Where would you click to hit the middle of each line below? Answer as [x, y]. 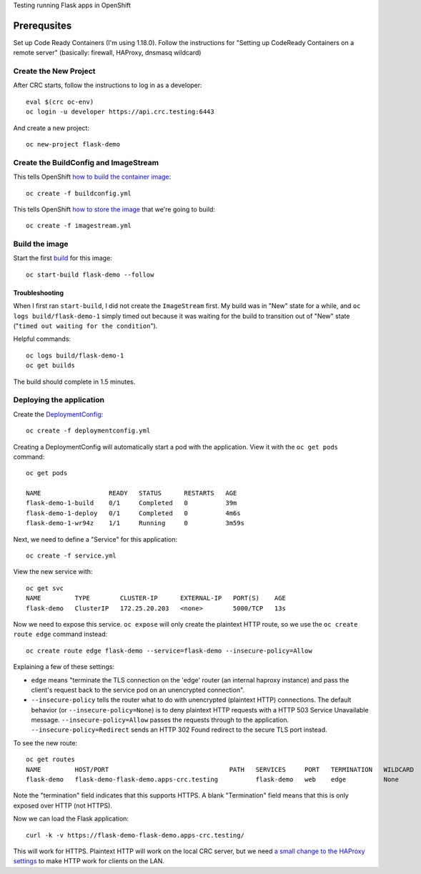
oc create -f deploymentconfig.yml [88, 431]
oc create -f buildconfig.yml [79, 193]
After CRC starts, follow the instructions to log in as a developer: [108, 85]
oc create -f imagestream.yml [79, 226]
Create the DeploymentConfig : [58, 414]
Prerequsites [43, 25]
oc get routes [50, 760]
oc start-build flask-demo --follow [90, 274]
